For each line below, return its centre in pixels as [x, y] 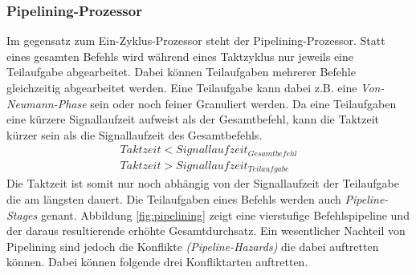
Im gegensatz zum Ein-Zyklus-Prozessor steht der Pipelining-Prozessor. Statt [196, 40]
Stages [22, 214]
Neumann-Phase [47, 103]
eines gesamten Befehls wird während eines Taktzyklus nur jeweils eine [180, 56]
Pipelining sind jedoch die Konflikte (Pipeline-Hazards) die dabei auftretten [193, 246]
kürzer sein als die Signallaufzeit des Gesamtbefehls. [135, 134]
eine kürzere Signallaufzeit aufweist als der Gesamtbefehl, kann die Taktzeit [193, 119]
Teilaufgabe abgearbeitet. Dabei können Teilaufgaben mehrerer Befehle [181, 72]
